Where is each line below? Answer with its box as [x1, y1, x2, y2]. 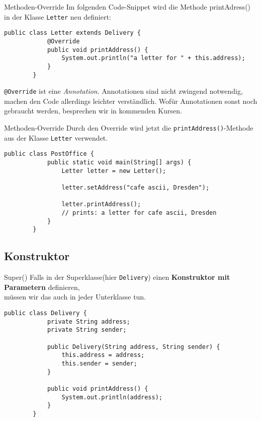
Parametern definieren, [4, 281, 80, 292]
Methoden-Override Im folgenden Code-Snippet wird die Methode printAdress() [4, 2, 251, 12]
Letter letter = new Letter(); [61, 167, 166, 174]
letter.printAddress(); [61, 201, 141, 208]
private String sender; [47, 326, 127, 334]
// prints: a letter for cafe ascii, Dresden [61, 209, 217, 216]
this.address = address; [61, 351, 145, 359]
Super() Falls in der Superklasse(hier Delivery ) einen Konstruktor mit [4, 272, 230, 282]
